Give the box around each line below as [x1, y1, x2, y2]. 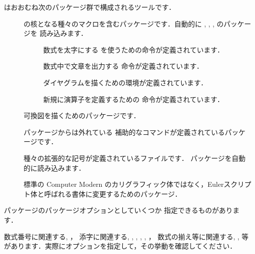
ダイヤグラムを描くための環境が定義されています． [43, 77, 208, 87]
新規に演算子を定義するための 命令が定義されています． [43, 94, 224, 104]
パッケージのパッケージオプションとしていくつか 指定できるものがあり [4, 205, 233, 215]
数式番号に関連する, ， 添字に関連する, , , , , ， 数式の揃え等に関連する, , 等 [4, 231, 249, 241]
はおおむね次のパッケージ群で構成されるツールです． [4, 2, 175, 12]
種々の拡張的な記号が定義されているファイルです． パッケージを [24, 152, 232, 163]
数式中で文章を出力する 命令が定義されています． [43, 61, 203, 71]
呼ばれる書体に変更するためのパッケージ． [44, 188, 182, 199]
